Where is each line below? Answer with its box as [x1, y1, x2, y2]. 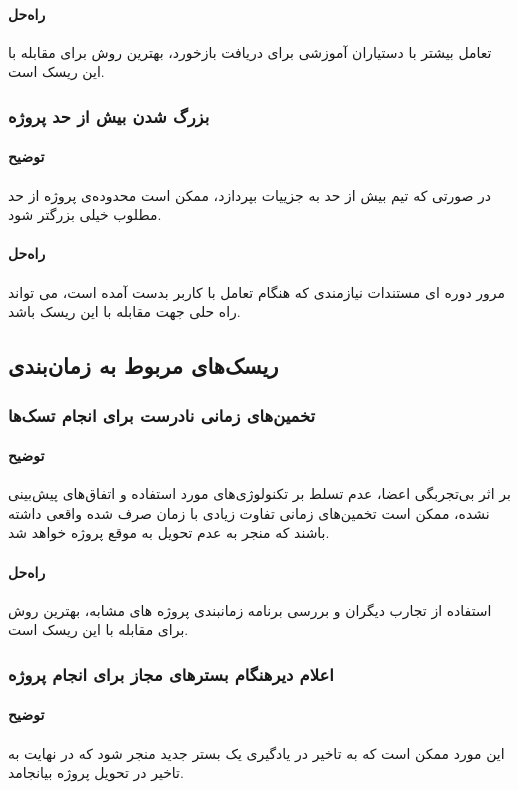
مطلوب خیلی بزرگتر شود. [8, 204, 162, 225]
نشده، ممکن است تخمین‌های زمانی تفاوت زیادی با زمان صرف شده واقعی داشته [8, 502, 490, 523]
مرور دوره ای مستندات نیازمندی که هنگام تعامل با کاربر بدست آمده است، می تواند [8, 281, 506, 302]
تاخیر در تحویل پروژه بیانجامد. [8, 762, 184, 783]
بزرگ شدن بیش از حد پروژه [8, 103, 210, 128]
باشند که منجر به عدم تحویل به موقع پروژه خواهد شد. [8, 522, 330, 543]
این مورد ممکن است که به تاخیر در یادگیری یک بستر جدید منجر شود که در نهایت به [8, 742, 505, 763]
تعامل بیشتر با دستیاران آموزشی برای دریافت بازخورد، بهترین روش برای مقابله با [8, 41, 492, 62]
